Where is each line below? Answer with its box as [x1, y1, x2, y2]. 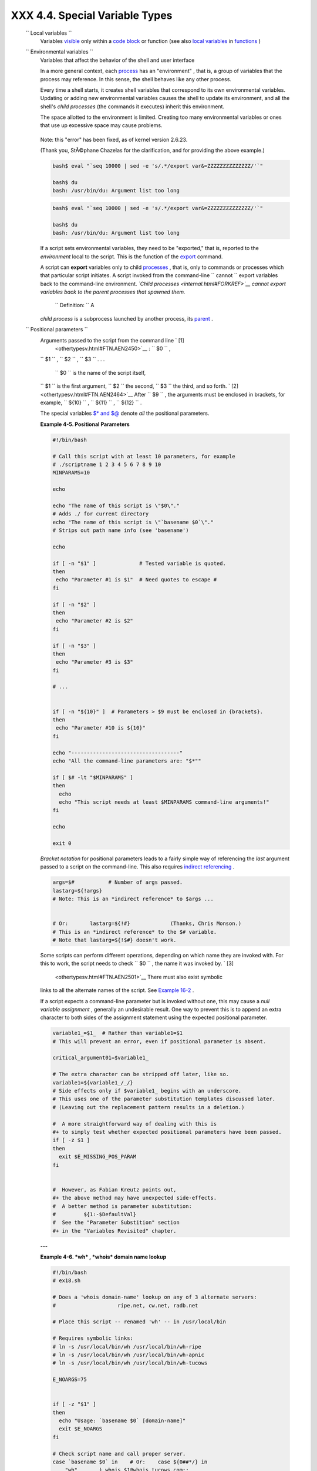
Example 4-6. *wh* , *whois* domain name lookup [40, 1253, 167, 1260]
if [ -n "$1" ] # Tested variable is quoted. [52, 560, 226, 567]
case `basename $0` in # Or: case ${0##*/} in [52, 1459, 208, 1465]
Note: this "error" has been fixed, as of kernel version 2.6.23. [40, 136, 188, 143]
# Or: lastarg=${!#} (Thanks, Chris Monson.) [52, 920, 242, 927]
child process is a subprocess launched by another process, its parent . [40, 315, 214, 322]
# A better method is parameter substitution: [52, 1203, 192, 1209]
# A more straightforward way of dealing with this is [52, 1120, 217, 1127]
